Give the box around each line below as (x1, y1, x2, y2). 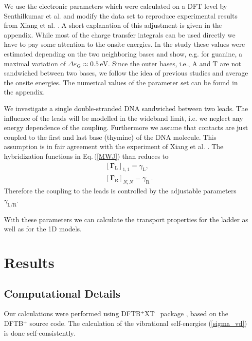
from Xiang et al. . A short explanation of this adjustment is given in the (4, 20, 222, 30)
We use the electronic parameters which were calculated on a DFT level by (4, 1, 227, 11)
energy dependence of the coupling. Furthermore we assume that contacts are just (4, 122, 248, 133)
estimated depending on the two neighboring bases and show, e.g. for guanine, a (4, 48, 243, 58)
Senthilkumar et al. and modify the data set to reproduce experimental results (4, 10, 237, 20)
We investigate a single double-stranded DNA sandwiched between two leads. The (4, 103, 248, 113)
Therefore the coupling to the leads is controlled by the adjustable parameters (4, 186, 236, 196)
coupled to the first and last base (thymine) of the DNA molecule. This (4, 132, 216, 142)
